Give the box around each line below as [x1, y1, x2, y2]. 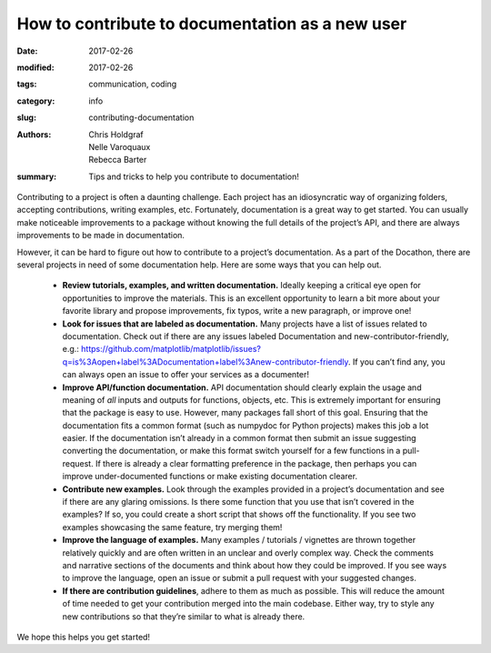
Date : [16, 45, 38, 56]
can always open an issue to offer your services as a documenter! [62, 369, 309, 380]
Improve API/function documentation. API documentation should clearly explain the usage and [62, 382, 422, 393]
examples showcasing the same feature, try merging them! [62, 521, 283, 532]
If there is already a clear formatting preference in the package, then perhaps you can [95, 457, 417, 468]
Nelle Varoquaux [88, 141, 151, 152]
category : [16, 95, 55, 106]
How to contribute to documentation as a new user [16, 14, 407, 34]
